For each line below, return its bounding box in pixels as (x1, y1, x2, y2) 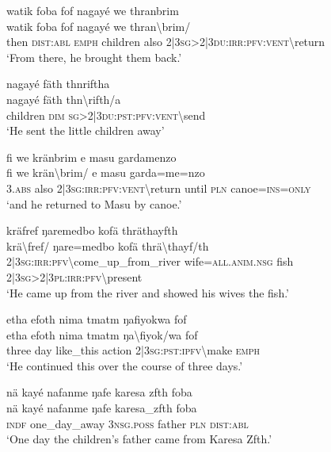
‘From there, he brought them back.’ (6, 48, 182, 65)
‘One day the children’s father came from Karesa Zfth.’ (6, 431, 272, 447)
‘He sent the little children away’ (6, 122, 165, 139)
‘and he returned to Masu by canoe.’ (6, 195, 182, 212)
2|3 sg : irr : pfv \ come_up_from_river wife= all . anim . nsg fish (6, 253, 294, 270)
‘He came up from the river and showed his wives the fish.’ (6, 284, 289, 301)
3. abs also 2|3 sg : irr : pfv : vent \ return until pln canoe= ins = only (6, 179, 311, 196)
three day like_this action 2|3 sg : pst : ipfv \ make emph (6, 342, 261, 358)
